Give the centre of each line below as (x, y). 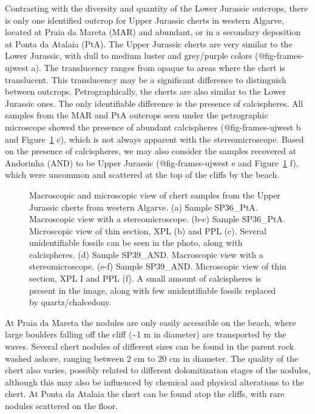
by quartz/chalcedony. (70, 302)
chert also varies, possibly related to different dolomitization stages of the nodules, (158, 370)
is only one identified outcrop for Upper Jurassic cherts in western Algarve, (144, 20)
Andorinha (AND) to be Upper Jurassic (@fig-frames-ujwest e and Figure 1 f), (152, 162)
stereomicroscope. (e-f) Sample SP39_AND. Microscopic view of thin (158, 266)
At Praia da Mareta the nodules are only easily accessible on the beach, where (151, 322)
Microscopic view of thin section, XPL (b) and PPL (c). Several (148, 230)
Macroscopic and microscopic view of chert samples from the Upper (155, 195)
